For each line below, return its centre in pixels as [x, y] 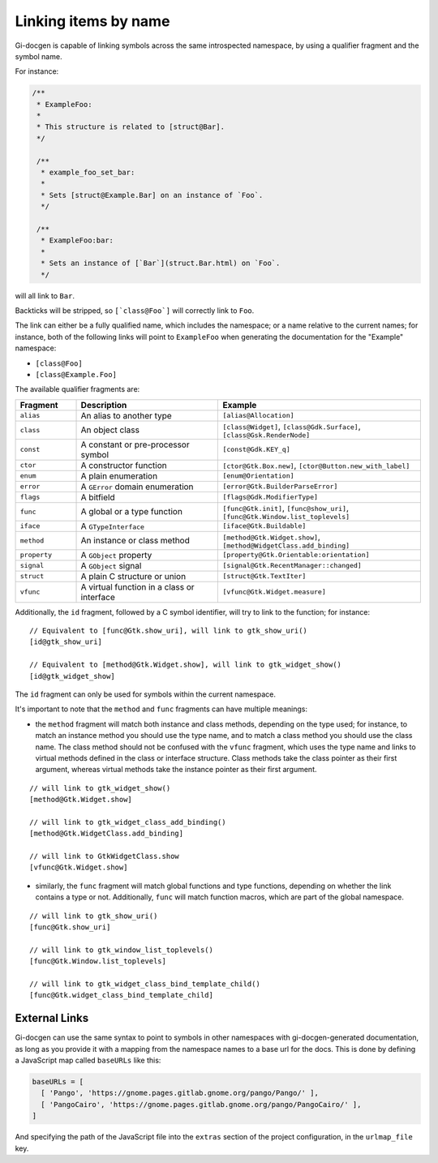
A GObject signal [111, 565]
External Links [52, 1018]
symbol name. [39, 56]
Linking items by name [92, 21]
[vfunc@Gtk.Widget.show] [79, 867]
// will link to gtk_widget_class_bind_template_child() [145, 984]
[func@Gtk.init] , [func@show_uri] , [286, 508]
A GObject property [116, 555]
